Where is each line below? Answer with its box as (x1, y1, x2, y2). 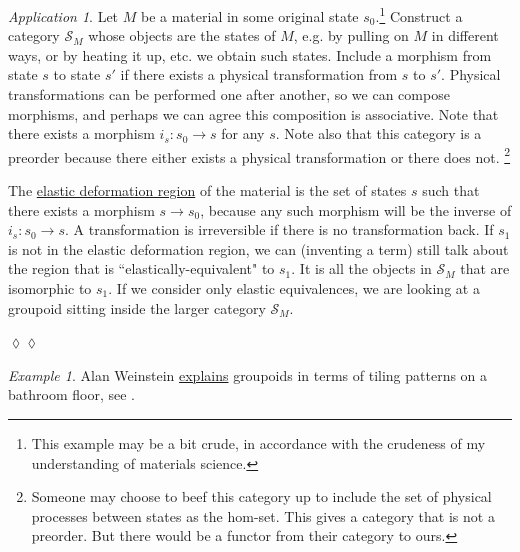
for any (221, 123, 265, 144)
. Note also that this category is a (275, 123, 482, 144)
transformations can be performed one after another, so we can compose (8, 84, 450, 105)
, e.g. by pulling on (293, 25, 409, 46)
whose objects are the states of (88, 25, 276, 46)
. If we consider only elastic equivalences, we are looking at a (108, 278, 480, 299)
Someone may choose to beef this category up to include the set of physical (31, 486, 492, 507)
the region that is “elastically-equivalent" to (8, 258, 275, 279)
